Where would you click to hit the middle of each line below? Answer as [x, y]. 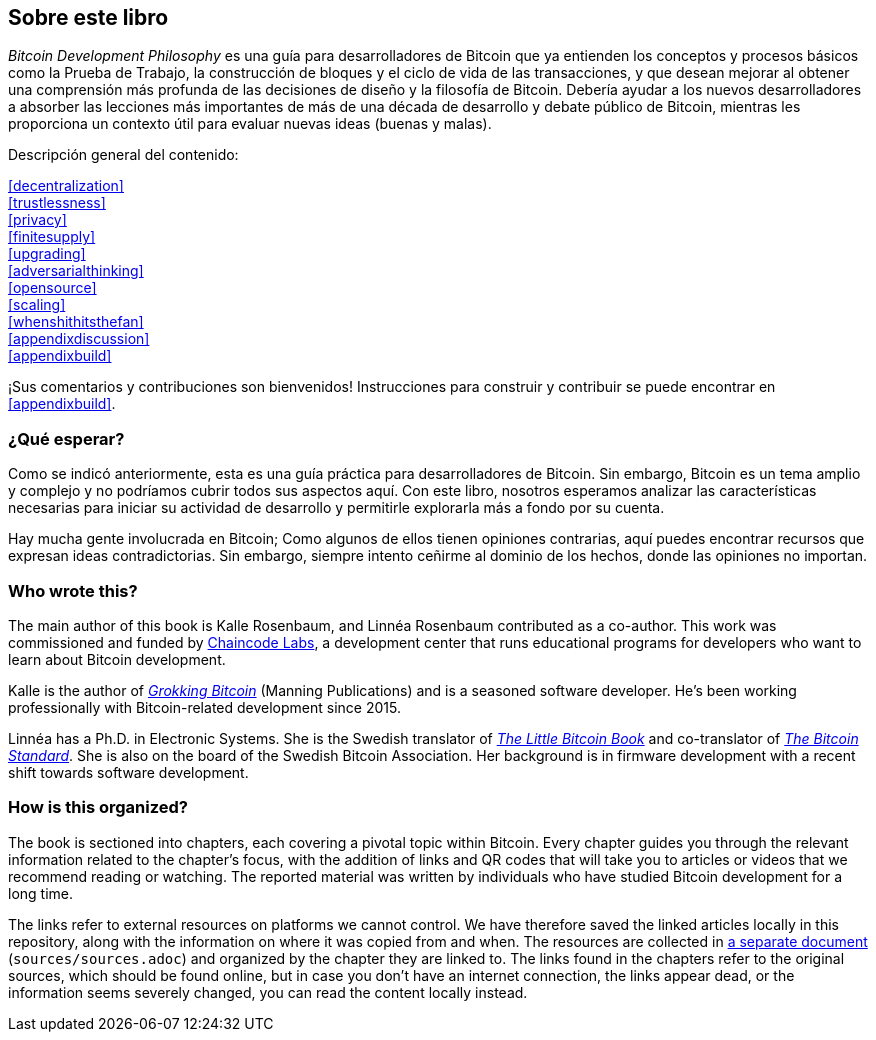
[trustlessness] [57, 203]
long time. [41, 893]
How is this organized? [98, 807]
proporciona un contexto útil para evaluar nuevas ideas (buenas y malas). [250, 124]
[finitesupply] [52, 237]
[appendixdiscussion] [79, 339]
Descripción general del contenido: [123, 155]
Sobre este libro [88, 17]
